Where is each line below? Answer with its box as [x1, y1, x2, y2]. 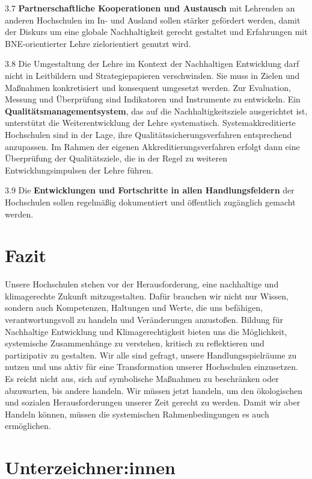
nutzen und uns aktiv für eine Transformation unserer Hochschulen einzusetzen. [5, 360, 298, 373]
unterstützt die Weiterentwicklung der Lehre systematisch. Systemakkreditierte [5, 116, 296, 129]
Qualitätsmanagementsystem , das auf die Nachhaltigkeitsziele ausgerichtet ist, [5, 104, 308, 117]
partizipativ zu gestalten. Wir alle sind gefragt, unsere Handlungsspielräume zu [5, 348, 297, 361]
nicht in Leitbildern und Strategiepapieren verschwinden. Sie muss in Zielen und [5, 69, 300, 81]
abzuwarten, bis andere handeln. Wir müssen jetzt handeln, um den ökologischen [5, 384, 303, 396]
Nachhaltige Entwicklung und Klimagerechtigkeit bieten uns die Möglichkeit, [5, 325, 287, 337]
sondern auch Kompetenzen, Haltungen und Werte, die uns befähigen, [5, 301, 263, 314]
